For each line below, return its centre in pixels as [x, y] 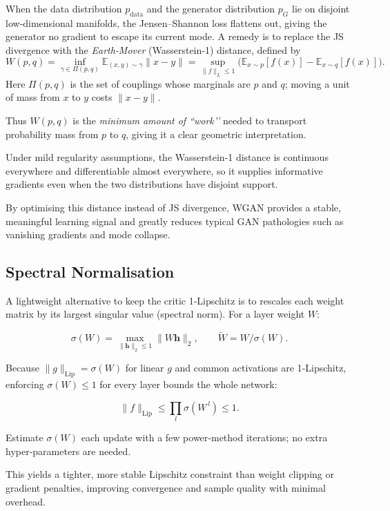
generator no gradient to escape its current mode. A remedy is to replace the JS [175, 36]
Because [22, 368]
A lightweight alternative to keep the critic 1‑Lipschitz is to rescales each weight [175, 300]
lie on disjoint [321, 8]
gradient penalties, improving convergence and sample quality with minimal [166, 487]
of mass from [33, 97]
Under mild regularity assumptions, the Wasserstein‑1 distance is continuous [167, 157]
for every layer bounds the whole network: [188, 384]
